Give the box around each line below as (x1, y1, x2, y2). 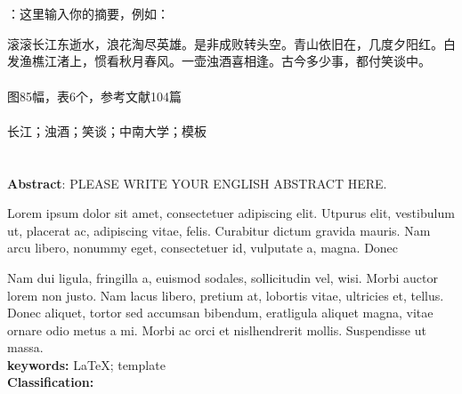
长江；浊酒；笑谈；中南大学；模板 (7, 121, 207, 140)
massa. (7, 338, 44, 357)
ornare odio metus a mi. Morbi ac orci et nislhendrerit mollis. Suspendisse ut (7, 320, 426, 339)
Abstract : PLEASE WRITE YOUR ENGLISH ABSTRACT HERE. (7, 173, 387, 192)
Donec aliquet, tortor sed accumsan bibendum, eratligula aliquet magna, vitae (7, 303, 434, 322)
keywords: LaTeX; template (7, 355, 166, 374)
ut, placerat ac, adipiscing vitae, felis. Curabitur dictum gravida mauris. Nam (7, 221, 431, 239)
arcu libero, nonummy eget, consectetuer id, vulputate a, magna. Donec (7, 238, 399, 257)
